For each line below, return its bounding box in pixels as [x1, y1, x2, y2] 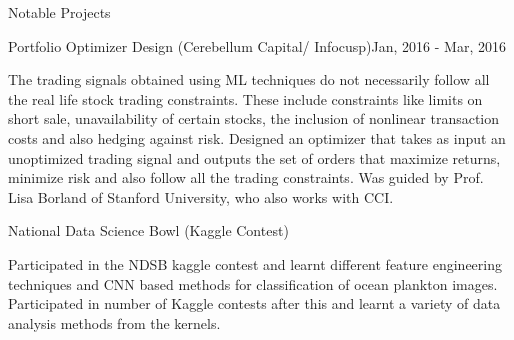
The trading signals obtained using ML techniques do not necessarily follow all [8, 69, 490, 90]
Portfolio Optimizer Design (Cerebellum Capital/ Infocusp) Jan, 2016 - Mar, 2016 [8, 35, 506, 56]
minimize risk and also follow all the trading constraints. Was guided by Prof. [8, 167, 484, 188]
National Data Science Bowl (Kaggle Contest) [8, 220, 289, 241]
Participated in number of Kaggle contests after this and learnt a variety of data [8, 293, 501, 314]
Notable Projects [8, 2, 111, 22]
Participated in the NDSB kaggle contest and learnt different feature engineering [8, 253, 502, 274]
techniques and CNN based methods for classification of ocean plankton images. [8, 273, 498, 294]
